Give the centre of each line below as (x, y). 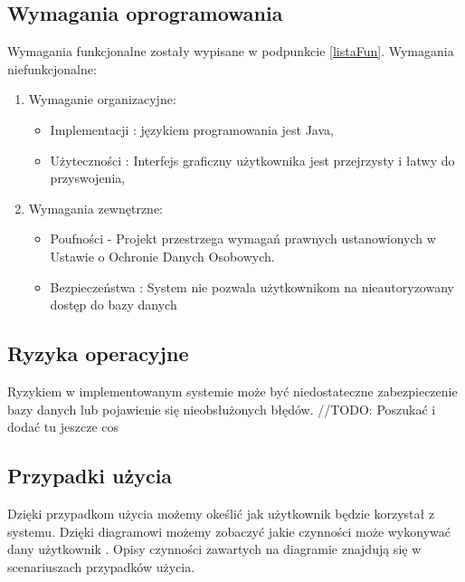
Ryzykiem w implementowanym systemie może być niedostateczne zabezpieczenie (232, 391)
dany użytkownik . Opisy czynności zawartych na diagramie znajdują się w (214, 549)
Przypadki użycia (90, 476)
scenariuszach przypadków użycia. (101, 566)
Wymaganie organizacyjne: (102, 99)
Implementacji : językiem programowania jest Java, (192, 129)
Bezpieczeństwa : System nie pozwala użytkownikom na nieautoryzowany (252, 286)
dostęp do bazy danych (114, 305)
